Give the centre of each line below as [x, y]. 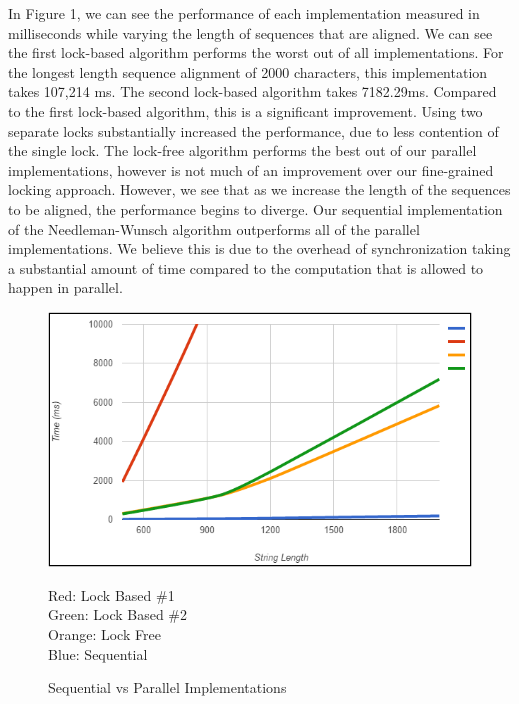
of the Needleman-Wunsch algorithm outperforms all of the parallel [214, 228]
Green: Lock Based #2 [118, 614]
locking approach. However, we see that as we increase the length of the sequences [259, 189]
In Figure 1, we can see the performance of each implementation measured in [244, 13]
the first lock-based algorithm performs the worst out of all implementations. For [256, 52]
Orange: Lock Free [104, 634]
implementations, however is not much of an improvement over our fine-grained [251, 169]
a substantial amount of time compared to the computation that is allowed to [246, 267]
